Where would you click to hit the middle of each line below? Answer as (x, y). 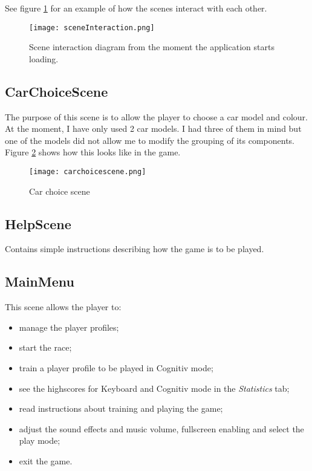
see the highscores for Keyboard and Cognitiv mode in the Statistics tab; (154, 388)
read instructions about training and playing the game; (121, 408)
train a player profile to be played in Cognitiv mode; (116, 368)
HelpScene (38, 223)
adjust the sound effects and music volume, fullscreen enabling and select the (161, 428)
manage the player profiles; (69, 327)
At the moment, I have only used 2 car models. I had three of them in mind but (153, 128)
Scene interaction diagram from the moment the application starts (152, 47)
